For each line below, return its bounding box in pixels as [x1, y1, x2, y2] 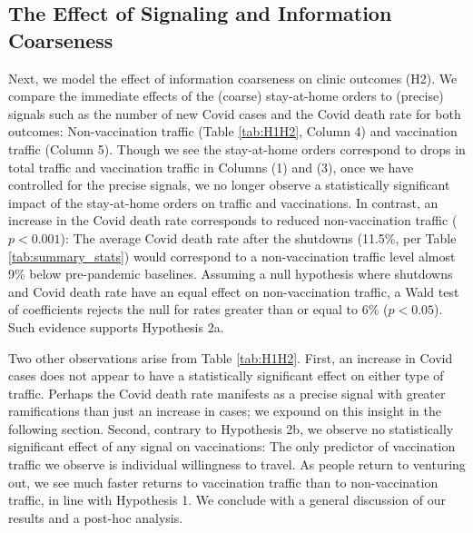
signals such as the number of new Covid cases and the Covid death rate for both [8, 104, 461, 123]
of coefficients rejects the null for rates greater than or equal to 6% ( [8, 300, 389, 319]
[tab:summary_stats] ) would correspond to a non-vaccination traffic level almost [8, 246, 456, 265]
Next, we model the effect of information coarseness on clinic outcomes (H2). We [8, 68, 458, 87]
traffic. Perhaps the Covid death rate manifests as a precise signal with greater [8, 383, 446, 402]
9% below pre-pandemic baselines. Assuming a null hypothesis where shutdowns [8, 264, 453, 283]
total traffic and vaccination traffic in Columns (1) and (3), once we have [8, 157, 414, 176]
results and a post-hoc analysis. [8, 508, 183, 527]
